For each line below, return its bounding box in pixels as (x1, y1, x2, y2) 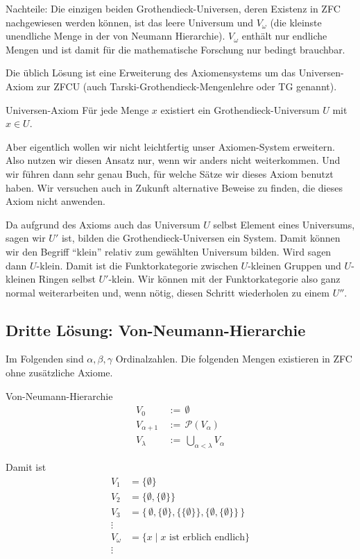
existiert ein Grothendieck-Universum (160, 102, 320, 117)
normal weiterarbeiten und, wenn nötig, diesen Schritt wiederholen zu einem (6, 285, 329, 299)
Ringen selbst (38, 272, 96, 286)
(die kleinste (270, 15, 322, 29)
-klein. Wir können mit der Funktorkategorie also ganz (108, 272, 341, 286)
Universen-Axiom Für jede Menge (6, 102, 149, 117)
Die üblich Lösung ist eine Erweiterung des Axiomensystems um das (6, 65, 296, 80)
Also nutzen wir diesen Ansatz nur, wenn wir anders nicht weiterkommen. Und (6, 153, 341, 167)
